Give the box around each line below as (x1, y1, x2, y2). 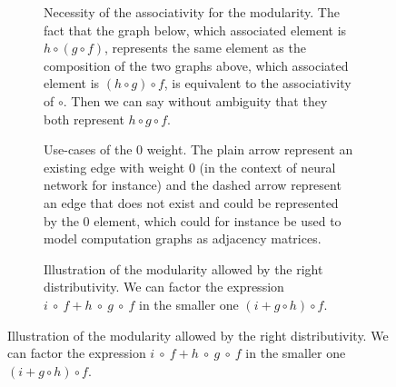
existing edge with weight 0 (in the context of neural (44, 157, 336, 176)
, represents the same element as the (104, 38, 306, 57)
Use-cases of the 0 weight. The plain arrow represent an (44, 140, 353, 159)
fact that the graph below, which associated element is (44, 20, 347, 39)
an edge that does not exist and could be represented (44, 193, 339, 212)
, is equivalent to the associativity (163, 74, 351, 93)
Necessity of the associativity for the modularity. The (44, 3, 340, 21)
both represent (44, 109, 124, 128)
